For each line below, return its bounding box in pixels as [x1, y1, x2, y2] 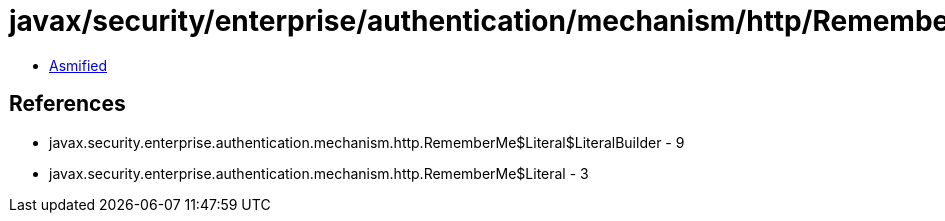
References [9, 91, 126, 117]
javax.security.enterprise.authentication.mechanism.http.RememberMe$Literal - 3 [49, 164, 589, 182]
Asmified [49, 56, 108, 74]
